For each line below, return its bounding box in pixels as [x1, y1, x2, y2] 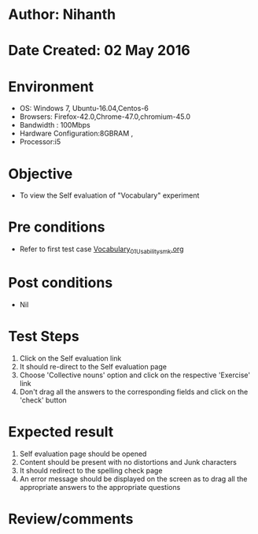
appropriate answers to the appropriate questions [19, 482, 181, 491]
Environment [8, 77, 94, 95]
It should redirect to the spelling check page [19, 465, 163, 475]
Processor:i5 [19, 137, 61, 146]
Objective [8, 165, 73, 183]
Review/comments [8, 510, 134, 528]
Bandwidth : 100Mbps [19, 121, 90, 130]
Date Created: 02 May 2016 [8, 42, 190, 60]
